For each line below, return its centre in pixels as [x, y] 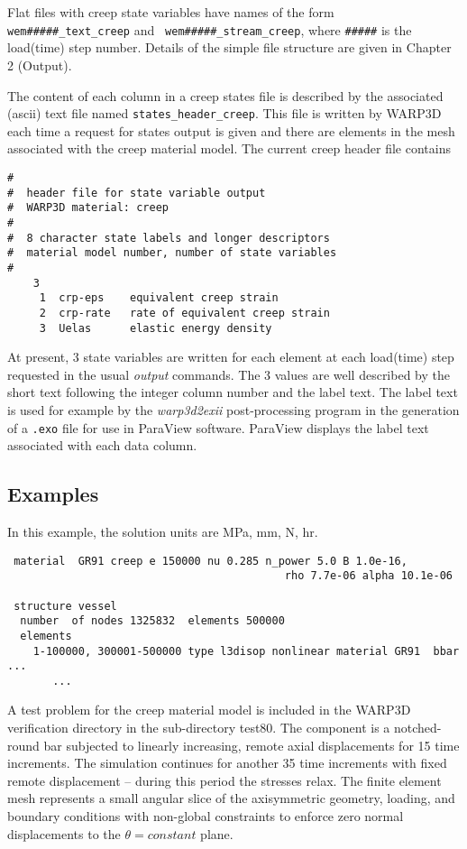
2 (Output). [40, 65]
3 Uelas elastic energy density [156, 328]
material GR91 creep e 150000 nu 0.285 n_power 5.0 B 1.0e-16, [211, 561]
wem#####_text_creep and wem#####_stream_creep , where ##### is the [210, 29]
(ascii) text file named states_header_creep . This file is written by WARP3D [224, 113]
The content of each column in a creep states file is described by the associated [225, 95]
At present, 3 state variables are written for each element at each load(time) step [231, 357]
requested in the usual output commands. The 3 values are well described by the [229, 374]
